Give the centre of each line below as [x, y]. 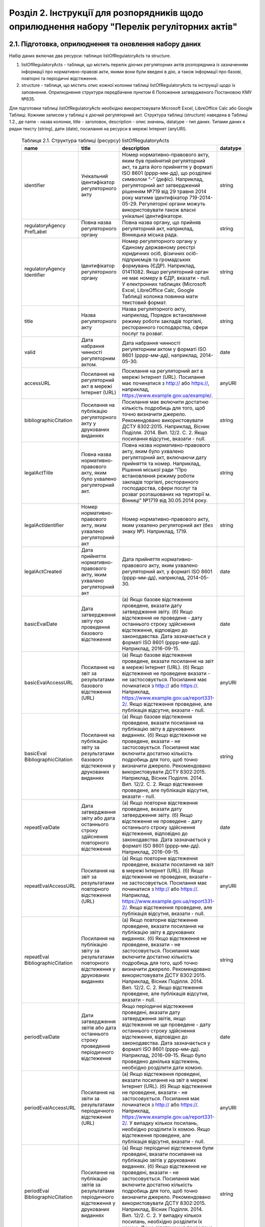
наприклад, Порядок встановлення [164, 315]
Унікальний [94, 176]
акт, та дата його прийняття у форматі [167, 167]
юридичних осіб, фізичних [153, 253]
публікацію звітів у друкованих [159, 1160]
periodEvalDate [42, 1037]
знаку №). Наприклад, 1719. [155, 531]
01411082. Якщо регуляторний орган [165, 271]
